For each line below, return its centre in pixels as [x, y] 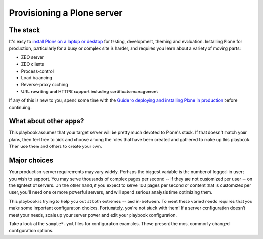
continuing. [20, 107]
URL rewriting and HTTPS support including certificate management [90, 91]
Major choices [31, 160]
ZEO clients [33, 64]
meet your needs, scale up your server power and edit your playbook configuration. [93, 215]
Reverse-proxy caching [45, 85]
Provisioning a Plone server [66, 13]
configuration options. [31, 231]
